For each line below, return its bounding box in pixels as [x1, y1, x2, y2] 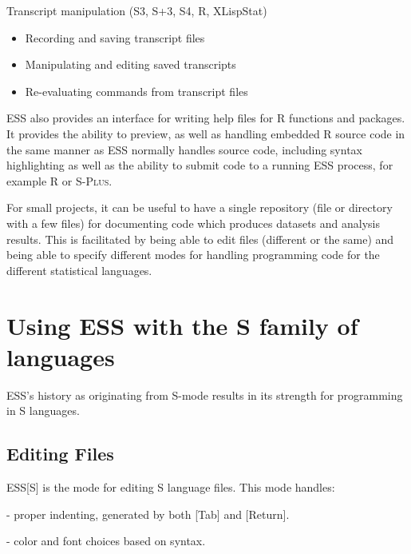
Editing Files [6, 441, 114, 466]
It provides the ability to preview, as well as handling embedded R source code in [6, 125, 405, 141]
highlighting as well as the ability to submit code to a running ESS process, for [6, 157, 393, 173]
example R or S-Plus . [6, 172, 113, 189]
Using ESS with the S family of [6, 309, 358, 341]
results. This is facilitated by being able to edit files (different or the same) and [6, 230, 394, 247]
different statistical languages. [6, 261, 152, 278]
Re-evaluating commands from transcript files [25, 82, 248, 99]
